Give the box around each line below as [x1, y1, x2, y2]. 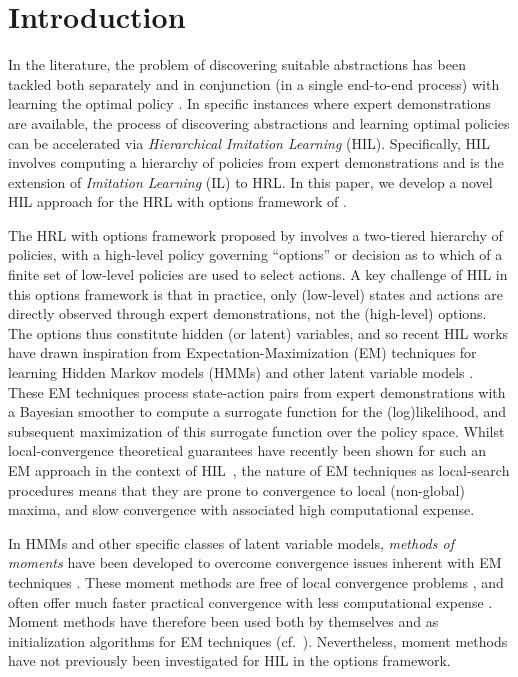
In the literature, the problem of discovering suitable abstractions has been [8, 54, 466, 75]
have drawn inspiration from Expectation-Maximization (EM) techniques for [8, 342, 477, 363]
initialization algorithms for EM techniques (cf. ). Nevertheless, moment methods [8, 630, 508, 651]
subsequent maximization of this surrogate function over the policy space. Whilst [8, 420, 505, 441]
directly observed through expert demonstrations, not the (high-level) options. [8, 303, 487, 324]
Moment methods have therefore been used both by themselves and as [8, 611, 439, 632]
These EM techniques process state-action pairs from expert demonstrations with [8, 381, 506, 402]
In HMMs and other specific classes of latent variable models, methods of [8, 532, 454, 553]
